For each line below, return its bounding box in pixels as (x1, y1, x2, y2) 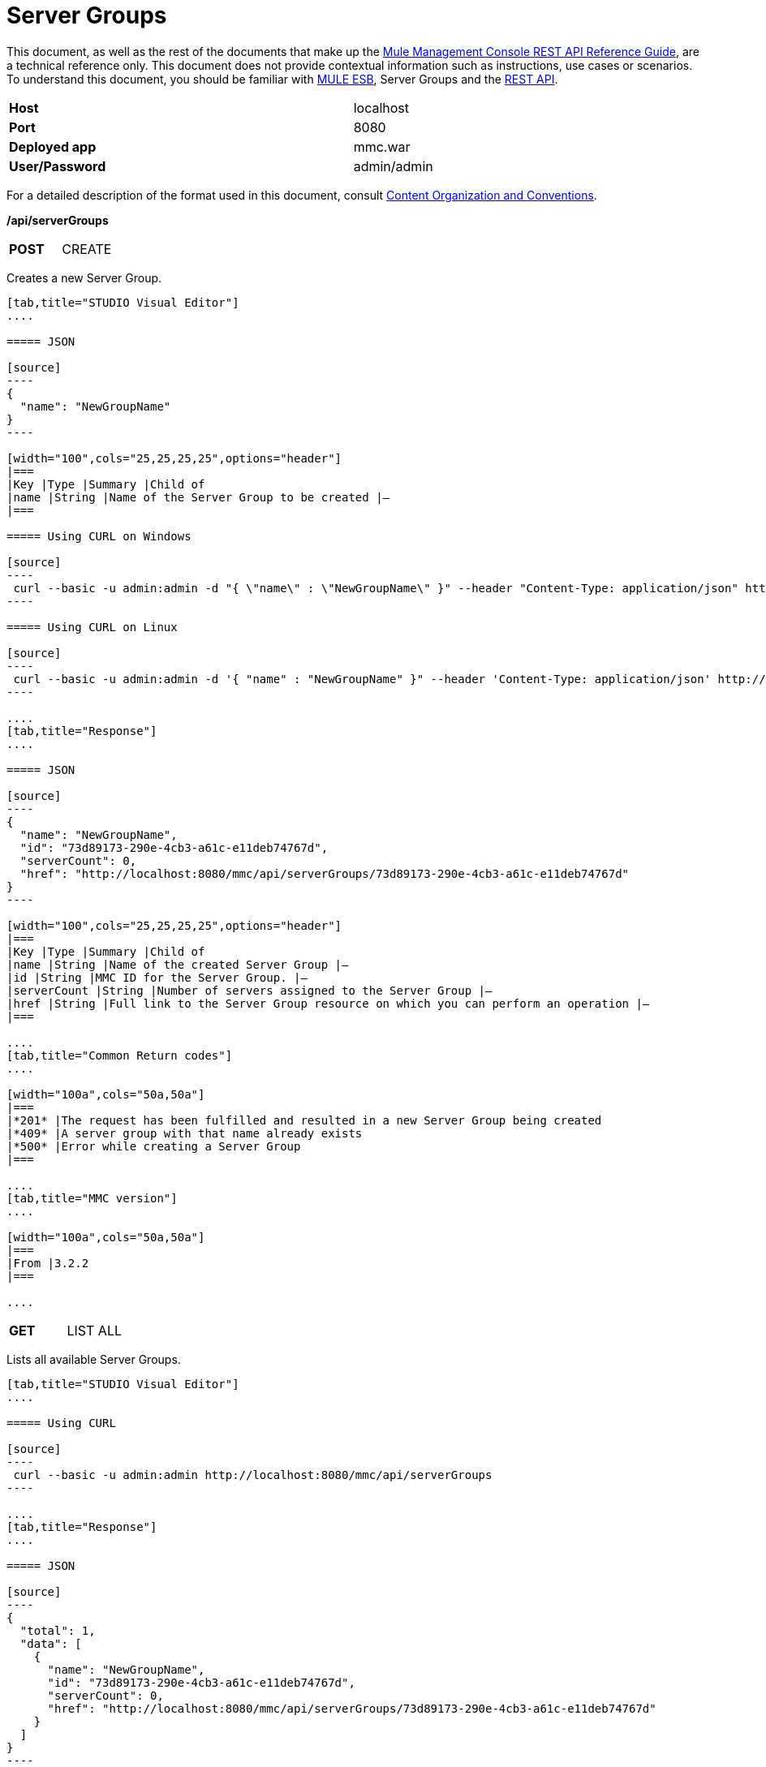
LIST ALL (67, 1322, 122, 1339)
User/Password (9, 157, 106, 174)
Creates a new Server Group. (6, 270, 162, 285)
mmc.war (353, 138, 411, 155)
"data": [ (19, 1636, 82, 1650)
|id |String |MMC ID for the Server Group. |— (6, 970, 308, 984)
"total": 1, (19, 1623, 96, 1637)
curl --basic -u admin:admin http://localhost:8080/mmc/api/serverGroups (13, 1468, 493, 1481)
